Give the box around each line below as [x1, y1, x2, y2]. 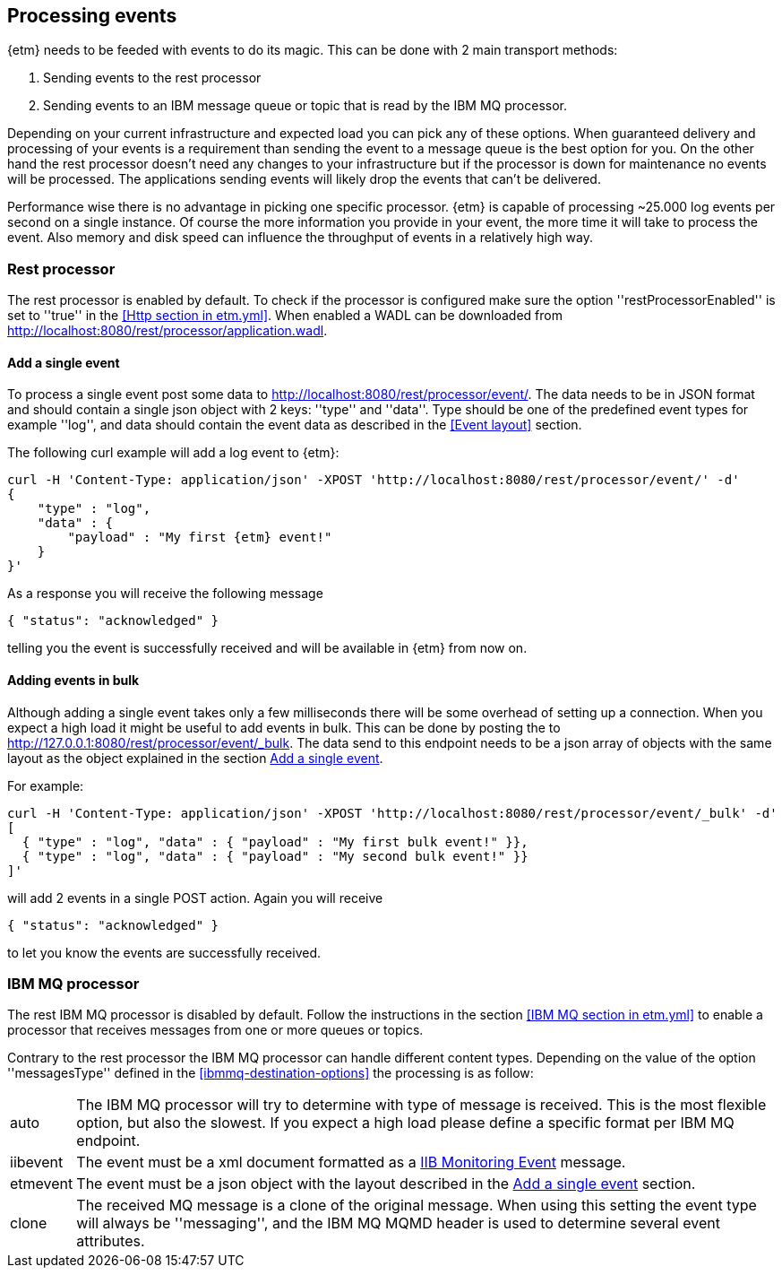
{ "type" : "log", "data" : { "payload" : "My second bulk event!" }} [21, 848, 528, 863]
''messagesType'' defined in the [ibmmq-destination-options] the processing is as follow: [7, 1065, 534, 1081]
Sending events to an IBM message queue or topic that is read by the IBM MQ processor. [43, 98, 567, 114]
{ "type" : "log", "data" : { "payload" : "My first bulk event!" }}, [21, 834, 528, 849]
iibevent [10, 1153, 64, 1172]
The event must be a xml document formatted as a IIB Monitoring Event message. [76, 1153, 626, 1172]
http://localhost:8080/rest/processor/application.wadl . [7, 323, 328, 339]
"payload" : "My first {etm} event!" [67, 530, 332, 545]
